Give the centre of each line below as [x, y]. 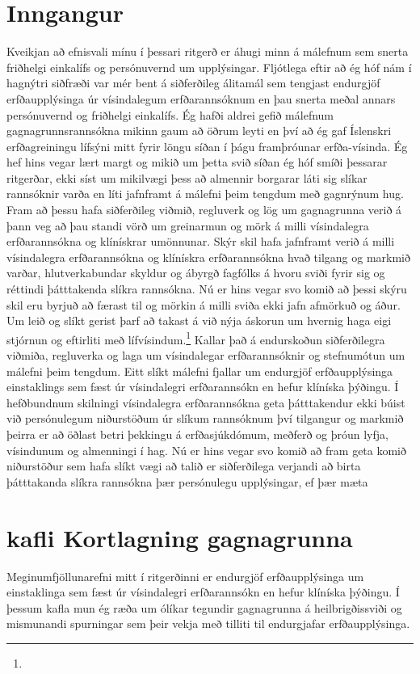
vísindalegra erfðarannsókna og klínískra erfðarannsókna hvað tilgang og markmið [208, 257]
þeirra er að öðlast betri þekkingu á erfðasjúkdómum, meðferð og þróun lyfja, [197, 434]
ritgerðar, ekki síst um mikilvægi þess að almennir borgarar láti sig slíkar [187, 177]
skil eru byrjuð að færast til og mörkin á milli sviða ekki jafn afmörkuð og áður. [204, 304]
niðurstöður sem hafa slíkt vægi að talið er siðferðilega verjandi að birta [184, 466]
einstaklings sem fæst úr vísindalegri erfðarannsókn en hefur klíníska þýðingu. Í [203, 387]
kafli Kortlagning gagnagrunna [180, 537]
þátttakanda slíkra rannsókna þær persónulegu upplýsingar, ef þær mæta [187, 481]
